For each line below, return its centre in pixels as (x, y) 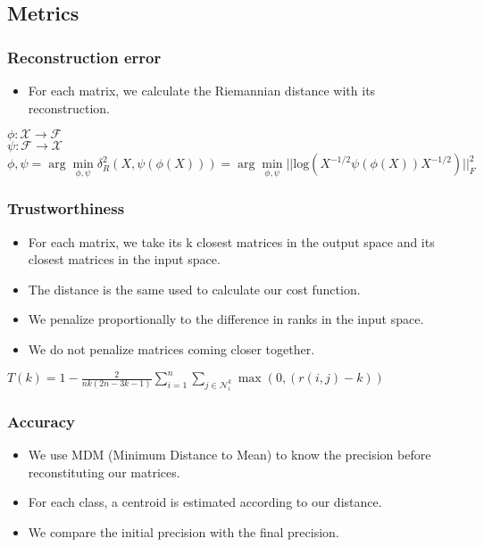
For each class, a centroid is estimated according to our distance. (205, 502)
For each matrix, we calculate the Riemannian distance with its (202, 90)
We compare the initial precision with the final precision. (184, 531)
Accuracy (42, 421)
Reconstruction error (84, 57)
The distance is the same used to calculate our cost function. (194, 289)
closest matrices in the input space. (124, 259)
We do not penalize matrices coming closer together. (171, 349)
